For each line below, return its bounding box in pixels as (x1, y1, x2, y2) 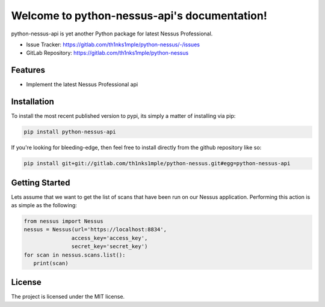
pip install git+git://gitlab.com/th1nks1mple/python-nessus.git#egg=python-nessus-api (23, 160, 291, 167)
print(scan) (33, 260, 69, 267)
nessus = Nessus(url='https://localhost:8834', (23, 226, 167, 233)
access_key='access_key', (71, 234, 148, 242)
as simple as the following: (11, 201, 78, 208)
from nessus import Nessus (23, 217, 104, 225)
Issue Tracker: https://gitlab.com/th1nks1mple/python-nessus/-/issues (26, 41, 200, 48)
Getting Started (11, 177, 70, 187)
